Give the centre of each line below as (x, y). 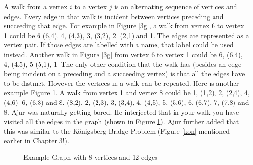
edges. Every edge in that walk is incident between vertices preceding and (114, 16)
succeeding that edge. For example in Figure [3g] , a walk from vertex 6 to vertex (124, 26)
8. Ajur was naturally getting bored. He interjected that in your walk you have (122, 112)
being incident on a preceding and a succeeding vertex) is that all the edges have (125, 73)
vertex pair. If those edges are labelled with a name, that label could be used (119, 45)
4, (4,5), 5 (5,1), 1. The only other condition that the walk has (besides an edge (123, 64)
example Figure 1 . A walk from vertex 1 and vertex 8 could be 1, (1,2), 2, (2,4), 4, (127, 93)
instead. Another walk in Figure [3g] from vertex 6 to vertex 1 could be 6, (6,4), (123, 54)
